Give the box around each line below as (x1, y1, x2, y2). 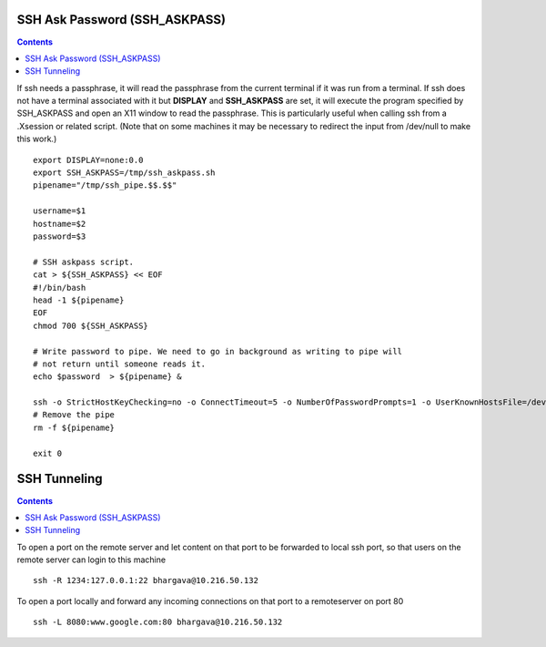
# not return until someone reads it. (33, 358, 207, 369)
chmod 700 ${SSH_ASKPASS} (33, 320, 149, 331)
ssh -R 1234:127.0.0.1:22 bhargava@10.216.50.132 (33, 575, 259, 586)
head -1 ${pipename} (33, 294, 125, 305)
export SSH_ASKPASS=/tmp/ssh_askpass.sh (33, 168, 216, 178)
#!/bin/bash (33, 282, 86, 293)
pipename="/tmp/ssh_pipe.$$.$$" (33, 180, 177, 190)
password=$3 (33, 231, 86, 241)
